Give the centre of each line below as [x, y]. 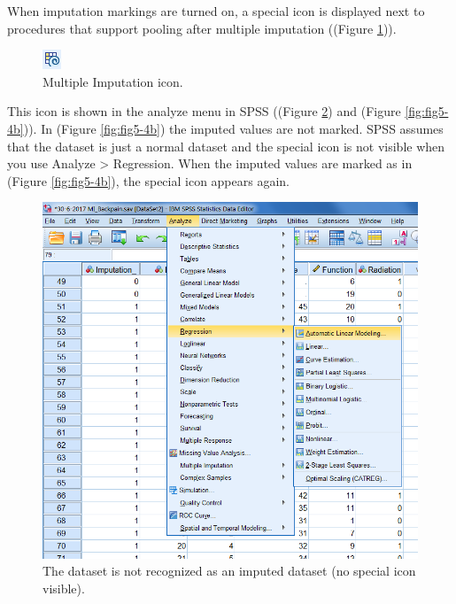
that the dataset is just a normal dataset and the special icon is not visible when [226, 146]
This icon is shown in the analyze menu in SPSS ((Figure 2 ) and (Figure [204, 111]
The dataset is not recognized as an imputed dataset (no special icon [229, 571]
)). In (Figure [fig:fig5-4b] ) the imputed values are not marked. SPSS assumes [233, 128]
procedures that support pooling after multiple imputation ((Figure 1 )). [202, 28]
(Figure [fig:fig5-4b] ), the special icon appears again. [148, 180]
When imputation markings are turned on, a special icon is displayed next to [216, 11]
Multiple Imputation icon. [113, 81]
